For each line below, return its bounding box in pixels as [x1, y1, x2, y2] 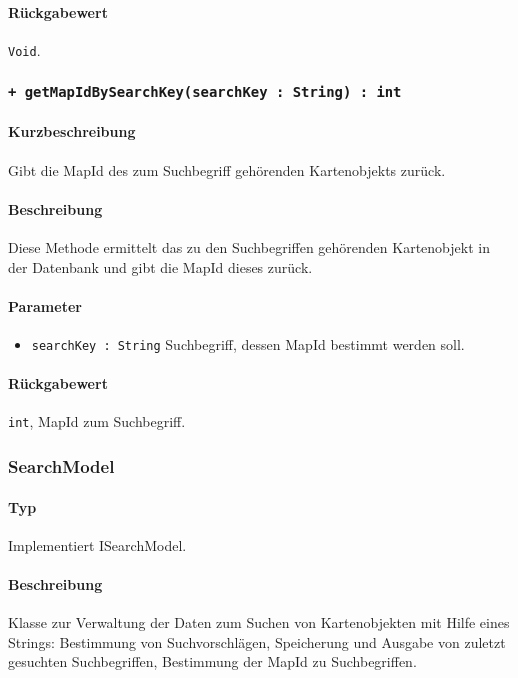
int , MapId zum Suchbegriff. [8, 411, 186, 432]
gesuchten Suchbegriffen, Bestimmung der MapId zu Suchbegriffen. [8, 651, 417, 672]
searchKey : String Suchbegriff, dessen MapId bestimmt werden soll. [31, 334, 465, 355]
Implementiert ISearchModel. [8, 534, 187, 555]
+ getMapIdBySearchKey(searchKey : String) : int [8, 84, 402, 101]
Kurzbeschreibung [8, 121, 136, 142]
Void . [8, 39, 41, 60]
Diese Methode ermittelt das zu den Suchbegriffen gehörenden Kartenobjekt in [8, 237, 490, 258]
